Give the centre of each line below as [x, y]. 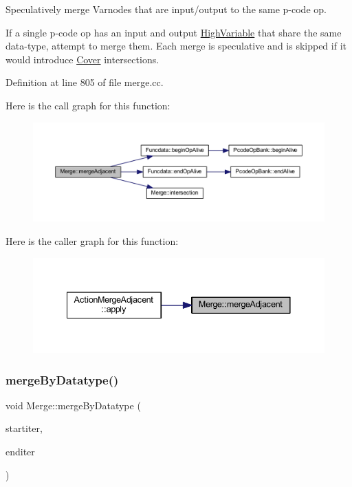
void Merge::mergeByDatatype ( [73, 405]
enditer [20, 452]
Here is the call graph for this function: [88, 105]
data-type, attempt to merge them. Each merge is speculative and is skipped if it [176, 46]
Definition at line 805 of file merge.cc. [85, 82]
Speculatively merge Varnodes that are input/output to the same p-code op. [166, 9]
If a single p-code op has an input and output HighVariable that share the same [174, 32]
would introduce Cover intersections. [82, 59]
